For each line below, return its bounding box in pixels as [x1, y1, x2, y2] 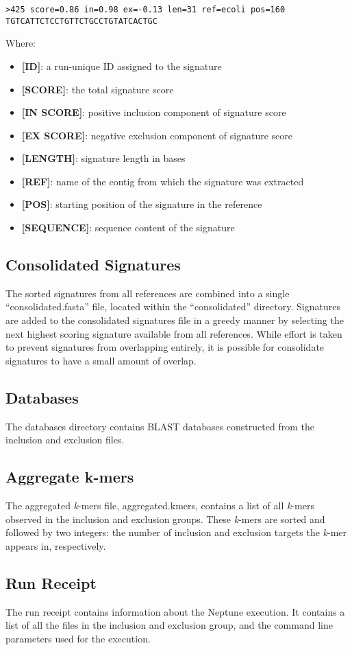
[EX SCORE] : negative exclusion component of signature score [21, 128, 293, 142]
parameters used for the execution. [5, 631, 151, 645]
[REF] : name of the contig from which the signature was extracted [21, 174, 304, 188]
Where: [5, 36, 36, 50]
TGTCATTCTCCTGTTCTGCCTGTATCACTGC [5, 16, 158, 26]
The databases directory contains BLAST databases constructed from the [5, 419, 314, 433]
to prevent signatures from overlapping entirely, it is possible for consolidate [5, 340, 325, 354]
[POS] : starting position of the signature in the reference [21, 197, 262, 211]
